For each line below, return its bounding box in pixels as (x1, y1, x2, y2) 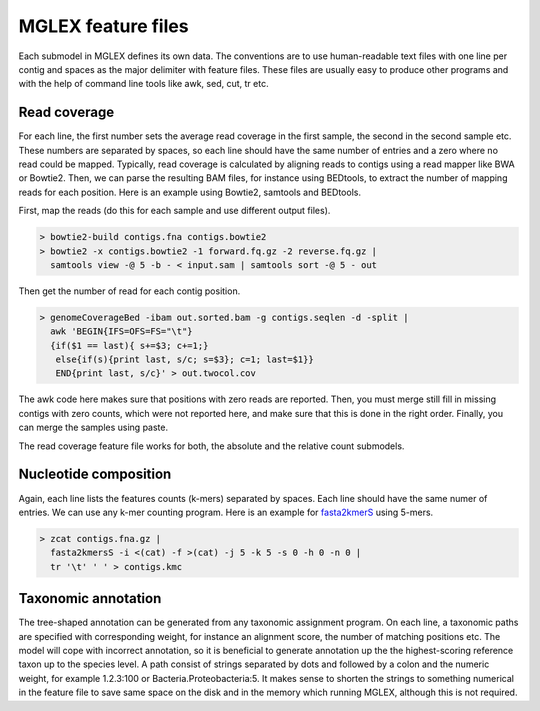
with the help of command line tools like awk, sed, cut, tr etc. (18, 78, 269, 90)
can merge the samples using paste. (18, 421, 169, 434)
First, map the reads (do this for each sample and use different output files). (18, 205, 331, 217)
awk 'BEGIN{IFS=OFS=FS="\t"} (50, 326, 194, 337)
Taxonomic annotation (18, 590, 162, 607)
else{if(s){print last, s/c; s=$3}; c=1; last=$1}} (55, 354, 314, 365)
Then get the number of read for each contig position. (18, 285, 241, 297)
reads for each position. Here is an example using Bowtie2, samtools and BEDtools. (18, 186, 362, 198)
